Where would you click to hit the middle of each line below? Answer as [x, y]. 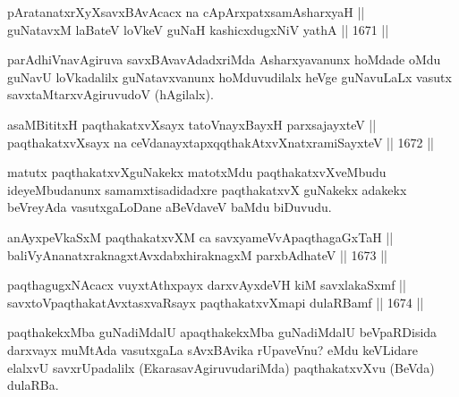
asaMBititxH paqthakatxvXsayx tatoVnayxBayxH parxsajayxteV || [192, 124]
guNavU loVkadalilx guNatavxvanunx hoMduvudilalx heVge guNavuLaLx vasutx [229, 76]
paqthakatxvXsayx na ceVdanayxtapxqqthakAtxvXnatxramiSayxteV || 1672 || [221, 142]
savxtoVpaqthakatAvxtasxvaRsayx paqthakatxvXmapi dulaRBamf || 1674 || [216, 302]
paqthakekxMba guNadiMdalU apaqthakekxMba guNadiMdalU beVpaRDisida [222, 332]
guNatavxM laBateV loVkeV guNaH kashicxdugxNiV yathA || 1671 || [198, 29]
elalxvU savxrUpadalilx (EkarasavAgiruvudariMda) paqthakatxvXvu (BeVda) [221, 367]
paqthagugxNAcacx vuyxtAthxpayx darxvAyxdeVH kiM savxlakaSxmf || [207, 285]
